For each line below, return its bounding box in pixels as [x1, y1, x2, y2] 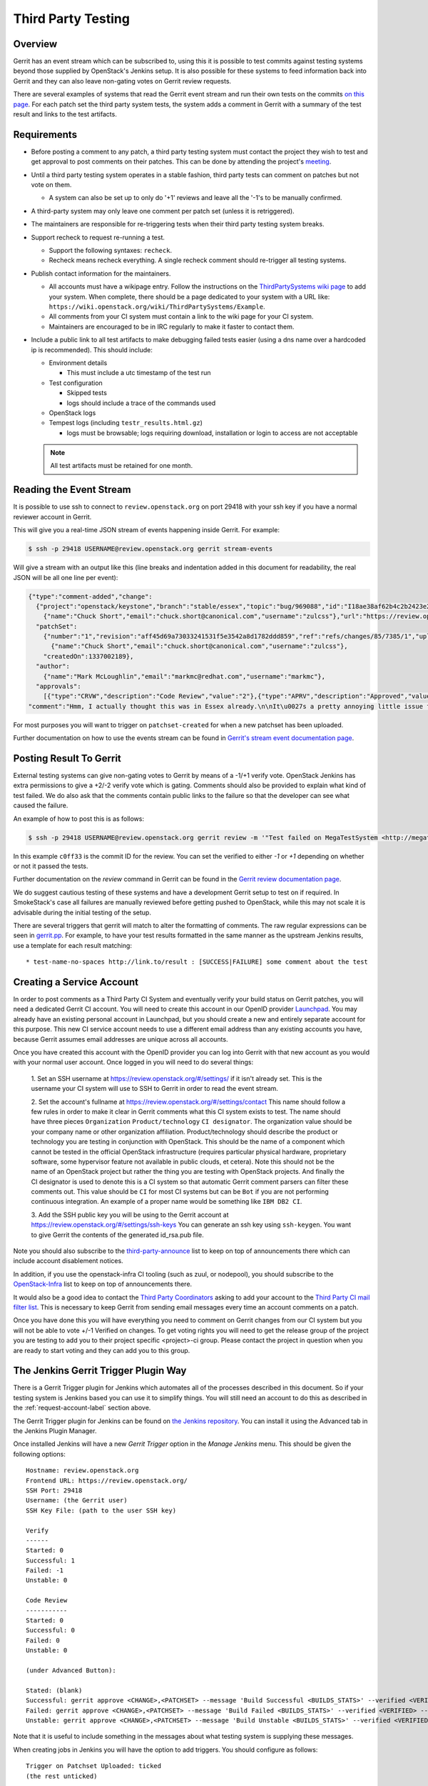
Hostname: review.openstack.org [26, 1467, 139, 1475]
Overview [13, 38, 58, 50]
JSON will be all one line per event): [13, 573, 118, 582]
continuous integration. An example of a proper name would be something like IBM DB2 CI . [31, 1197, 302, 1206]
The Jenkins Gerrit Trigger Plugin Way [13, 1365, 187, 1377]
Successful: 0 [26, 1626, 75, 1635]
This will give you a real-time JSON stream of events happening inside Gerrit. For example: [13, 526, 280, 534]
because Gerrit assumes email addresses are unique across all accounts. [13, 1034, 228, 1043]
